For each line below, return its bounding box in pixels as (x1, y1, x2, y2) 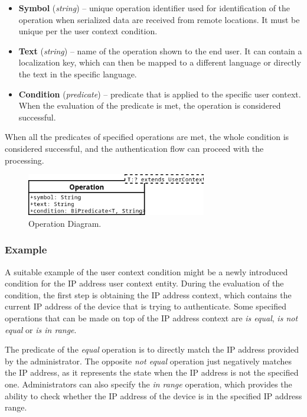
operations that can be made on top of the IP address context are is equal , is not (5, 312, 298, 324)
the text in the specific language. (18, 67, 137, 80)
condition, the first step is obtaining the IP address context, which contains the (5, 288, 292, 301)
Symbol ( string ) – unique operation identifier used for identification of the (18, 2, 290, 14)
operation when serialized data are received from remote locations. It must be (18, 13, 300, 25)
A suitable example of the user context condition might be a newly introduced (5, 265, 288, 278)
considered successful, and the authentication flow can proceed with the (5, 142, 264, 154)
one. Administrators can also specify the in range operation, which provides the (5, 378, 292, 390)
